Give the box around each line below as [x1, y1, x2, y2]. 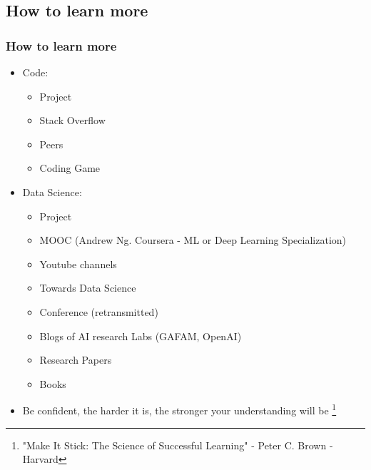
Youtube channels [39, 256, 117, 271]
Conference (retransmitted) [39, 304, 158, 319]
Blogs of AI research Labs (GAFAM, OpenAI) [39, 328, 242, 343]
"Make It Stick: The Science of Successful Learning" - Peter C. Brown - [22, 437, 333, 452]
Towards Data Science [39, 280, 136, 295]
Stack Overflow [39, 113, 106, 128]
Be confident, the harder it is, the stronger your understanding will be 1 [22, 401, 337, 417]
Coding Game [39, 160, 101, 175]
